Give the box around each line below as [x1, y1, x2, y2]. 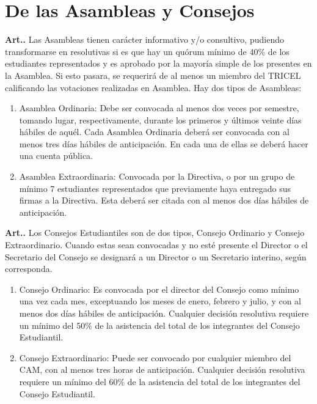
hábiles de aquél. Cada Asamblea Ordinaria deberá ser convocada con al [19, 125, 290, 138]
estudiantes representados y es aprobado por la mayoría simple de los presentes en [5, 57, 312, 70]
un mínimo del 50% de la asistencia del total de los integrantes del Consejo [19, 318, 300, 331]
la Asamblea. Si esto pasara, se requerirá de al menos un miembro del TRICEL [5, 68, 301, 81]
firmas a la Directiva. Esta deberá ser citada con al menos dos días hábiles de [19, 194, 309, 207]
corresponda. [5, 262, 53, 275]
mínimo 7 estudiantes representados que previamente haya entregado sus [19, 182, 291, 194]
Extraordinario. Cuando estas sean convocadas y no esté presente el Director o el [5, 238, 308, 251]
